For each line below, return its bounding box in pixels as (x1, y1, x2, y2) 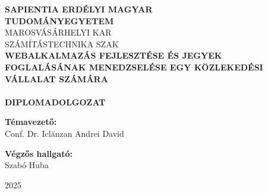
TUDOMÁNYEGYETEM (5, 14, 114, 27)
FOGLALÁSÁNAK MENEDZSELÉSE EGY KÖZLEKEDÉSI (5, 60, 263, 73)
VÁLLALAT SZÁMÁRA (5, 72, 108, 85)
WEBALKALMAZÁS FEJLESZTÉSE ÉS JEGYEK (5, 49, 222, 62)
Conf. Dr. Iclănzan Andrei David (5, 127, 124, 139)
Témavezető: (5, 115, 57, 128)
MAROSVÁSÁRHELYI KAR (5, 26, 112, 38)
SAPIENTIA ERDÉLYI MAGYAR (5, 3, 153, 15)
